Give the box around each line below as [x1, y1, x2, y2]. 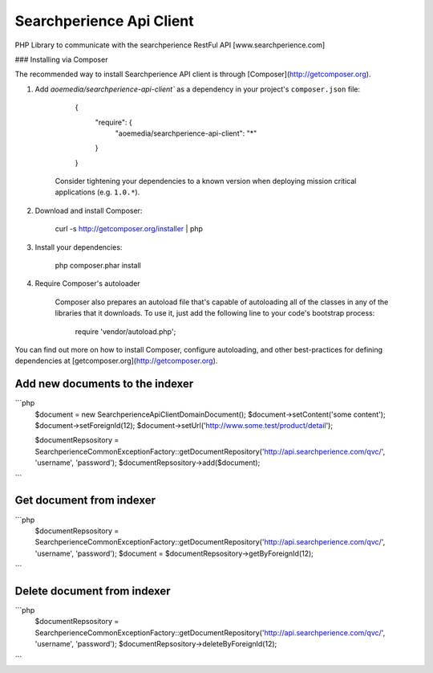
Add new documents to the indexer [14, 377, 194, 391]
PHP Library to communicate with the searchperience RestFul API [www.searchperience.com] [14, 40, 326, 50]
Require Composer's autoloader [34, 279, 140, 288]
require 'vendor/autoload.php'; [75, 326, 176, 336]
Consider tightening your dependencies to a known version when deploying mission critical [55, 177, 357, 186]
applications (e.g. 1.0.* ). [55, 187, 140, 197]
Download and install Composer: [34, 206, 143, 215]
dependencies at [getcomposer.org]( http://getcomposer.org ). [14, 356, 218, 365]
